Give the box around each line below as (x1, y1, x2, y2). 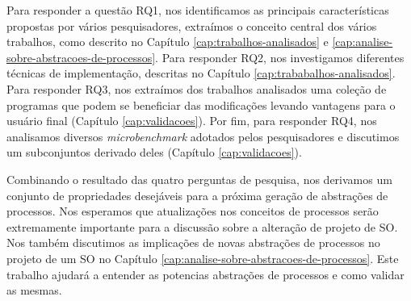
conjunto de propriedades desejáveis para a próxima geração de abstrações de (6, 186, 388, 203)
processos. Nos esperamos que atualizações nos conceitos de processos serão (6, 203, 379, 219)
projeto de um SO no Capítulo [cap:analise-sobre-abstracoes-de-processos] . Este (6, 249, 399, 266)
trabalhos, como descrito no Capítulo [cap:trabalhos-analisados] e (6, 33, 329, 50)
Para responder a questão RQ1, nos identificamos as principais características (6, 2, 389, 18)
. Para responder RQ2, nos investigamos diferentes (155, 48, 405, 65)
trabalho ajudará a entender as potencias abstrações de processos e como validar (6, 265, 405, 282)
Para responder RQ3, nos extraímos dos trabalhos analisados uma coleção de (6, 80, 387, 97)
